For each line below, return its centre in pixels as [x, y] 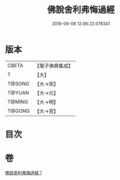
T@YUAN [18, 92]
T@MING [18, 102]
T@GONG [19, 111]
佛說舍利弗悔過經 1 [23, 173]
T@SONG [19, 84]
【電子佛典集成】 [54, 66]
